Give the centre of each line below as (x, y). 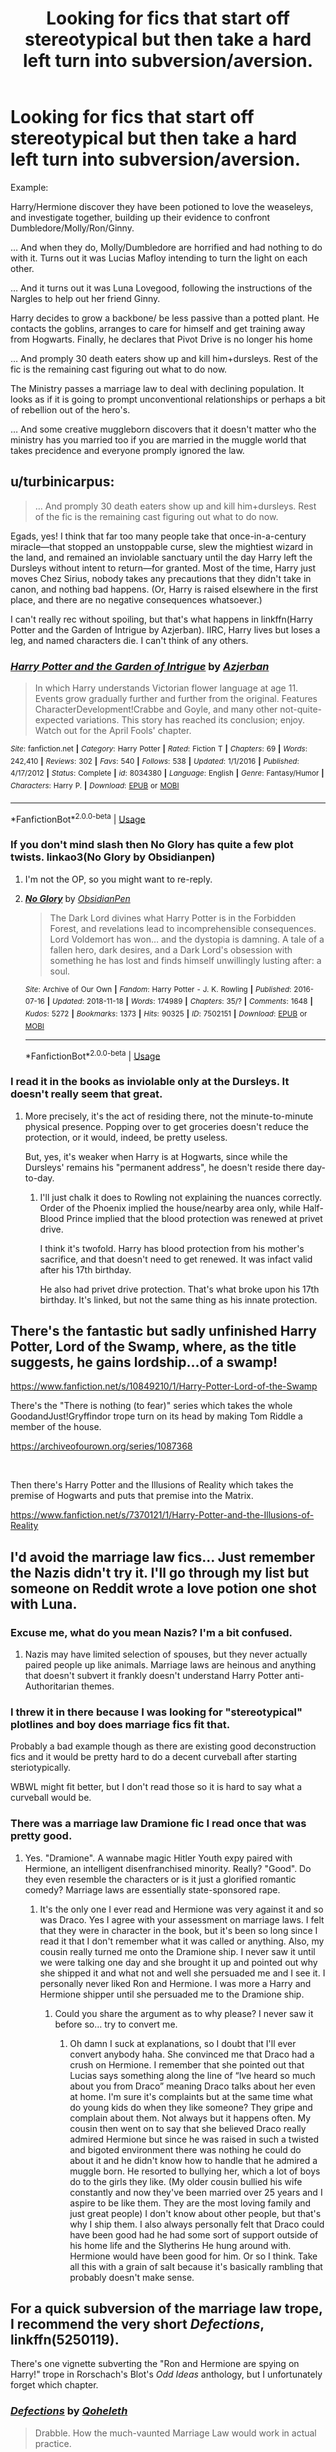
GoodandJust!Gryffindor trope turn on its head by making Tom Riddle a (156, 1416)
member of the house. (56, 1427)
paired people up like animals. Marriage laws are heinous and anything (170, 1665)
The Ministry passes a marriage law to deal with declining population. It (157, 388)
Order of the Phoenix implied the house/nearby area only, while (170, 1208)
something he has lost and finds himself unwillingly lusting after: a (185, 960)
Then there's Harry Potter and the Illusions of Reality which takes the (152, 1485)
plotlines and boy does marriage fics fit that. (120, 1724)
